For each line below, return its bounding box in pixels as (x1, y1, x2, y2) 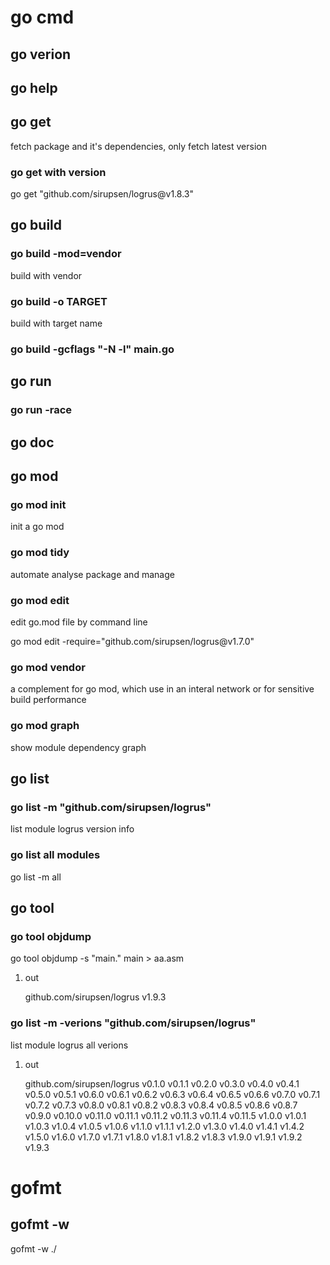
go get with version (10, 165, 107, 179)
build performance (10, 694, 87, 706)
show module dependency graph (10, 741, 147, 753)
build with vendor (10, 269, 83, 281)
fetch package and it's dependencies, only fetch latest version (10, 140, 267, 152)
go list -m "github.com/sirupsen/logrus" (10, 800, 212, 814)
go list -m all (10, 871, 62, 883)
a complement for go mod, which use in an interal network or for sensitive (10, 683, 315, 695)
